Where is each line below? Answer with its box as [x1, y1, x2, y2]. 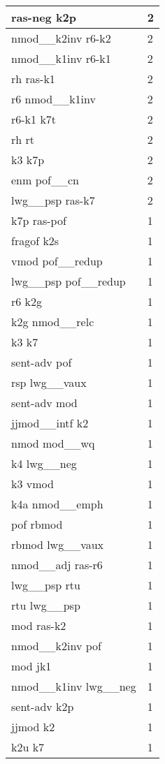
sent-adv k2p [11, 698, 74, 714]
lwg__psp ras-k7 [11, 192, 95, 208]
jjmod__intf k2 [11, 415, 89, 431]
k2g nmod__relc [11, 314, 94, 330]
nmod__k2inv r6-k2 [11, 30, 111, 46]
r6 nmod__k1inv [11, 91, 96, 107]
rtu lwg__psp [11, 597, 80, 613]
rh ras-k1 [11, 71, 55, 87]
